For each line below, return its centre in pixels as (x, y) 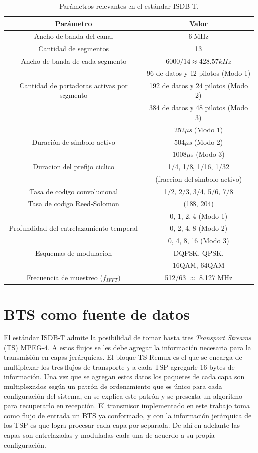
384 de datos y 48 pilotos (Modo (199, 107)
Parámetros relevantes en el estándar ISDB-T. (129, 6)
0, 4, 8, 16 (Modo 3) (198, 240)
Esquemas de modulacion (73, 253)
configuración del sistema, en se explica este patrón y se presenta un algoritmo (123, 396)
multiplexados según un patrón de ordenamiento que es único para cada (113, 386)
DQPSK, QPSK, (198, 253)
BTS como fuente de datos (97, 314)
